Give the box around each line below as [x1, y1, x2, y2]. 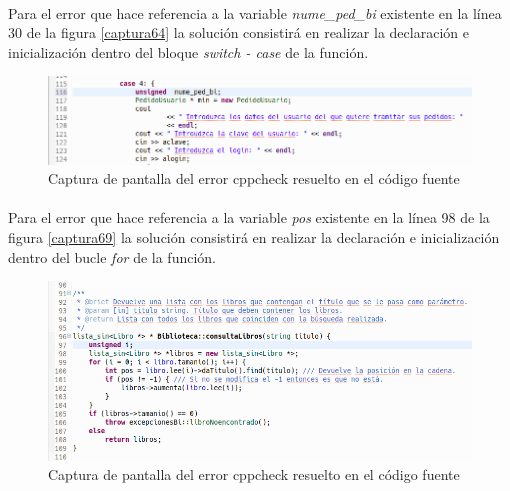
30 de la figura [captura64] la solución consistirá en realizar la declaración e [8, 22, 469, 43]
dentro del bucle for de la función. [8, 246, 216, 267]
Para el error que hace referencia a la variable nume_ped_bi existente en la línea [8, 2, 502, 23]
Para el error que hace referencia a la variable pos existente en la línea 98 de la [8, 207, 490, 228]
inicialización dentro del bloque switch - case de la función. [8, 41, 369, 62]
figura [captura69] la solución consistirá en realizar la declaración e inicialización [8, 227, 500, 248]
